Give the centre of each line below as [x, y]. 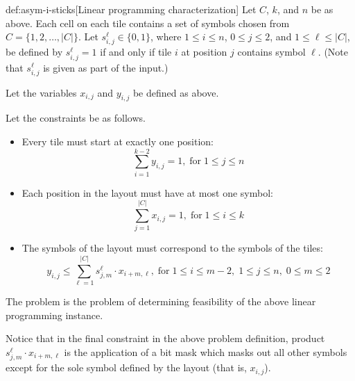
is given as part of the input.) [106, 67]
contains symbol [271, 52]
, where [166, 37]
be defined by [34, 52]
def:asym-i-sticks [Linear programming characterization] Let [131, 9]
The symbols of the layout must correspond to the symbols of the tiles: [172, 248]
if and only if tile [136, 52]
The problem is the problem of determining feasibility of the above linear [161, 301]
